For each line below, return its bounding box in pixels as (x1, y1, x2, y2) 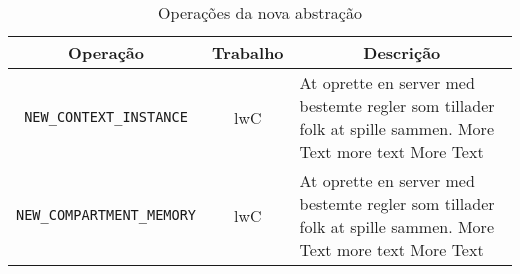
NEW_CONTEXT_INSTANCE (24, 109, 188, 125)
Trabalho (212, 41, 284, 64)
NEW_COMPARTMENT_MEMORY (16, 207, 197, 223)
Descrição (363, 41, 441, 64)
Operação (68, 41, 144, 64)
